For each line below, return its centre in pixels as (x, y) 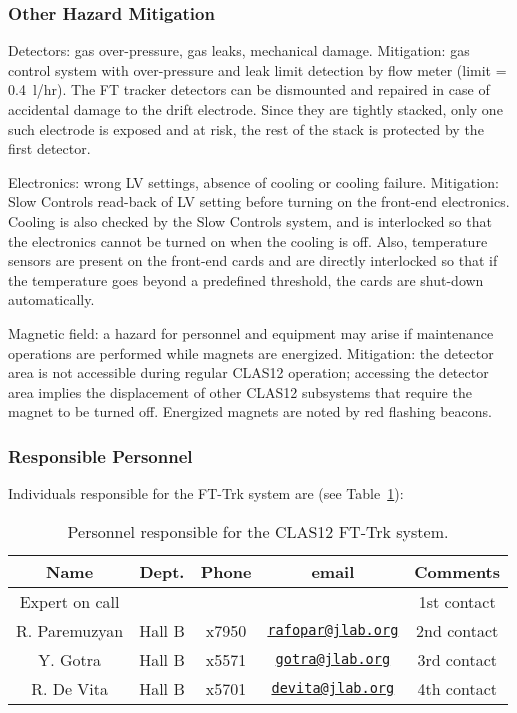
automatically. (51, 299)
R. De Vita (70, 688)
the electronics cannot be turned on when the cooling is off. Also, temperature (248, 240)
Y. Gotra (69, 659)
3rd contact (457, 659)
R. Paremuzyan (70, 630)
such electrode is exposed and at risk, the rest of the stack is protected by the (246, 128)
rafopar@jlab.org (333, 630)
